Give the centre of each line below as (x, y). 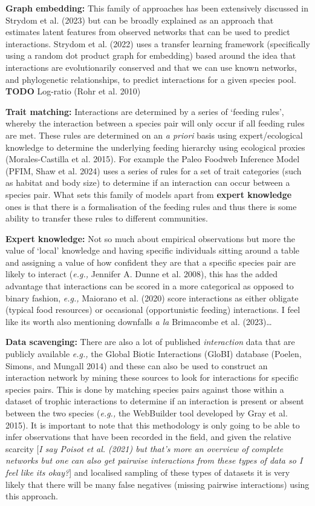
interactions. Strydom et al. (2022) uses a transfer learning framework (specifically (158, 43)
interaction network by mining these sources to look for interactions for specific (152, 377)
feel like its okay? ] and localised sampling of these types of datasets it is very (148, 472)
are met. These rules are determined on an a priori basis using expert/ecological (154, 135)
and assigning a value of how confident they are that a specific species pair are (151, 262)
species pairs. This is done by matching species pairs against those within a (145, 389)
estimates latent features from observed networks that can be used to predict (148, 32)
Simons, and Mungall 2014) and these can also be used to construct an (137, 365)
